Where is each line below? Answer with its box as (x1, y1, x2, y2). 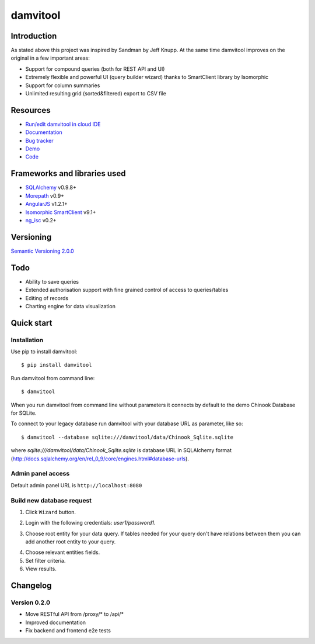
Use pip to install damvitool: (10, 348, 78, 355)
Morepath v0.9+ (25, 192, 64, 199)
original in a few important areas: (10, 54, 90, 61)
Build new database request (10, 496, 92, 504)
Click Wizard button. (25, 508, 76, 515)
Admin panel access (10, 470, 70, 478)
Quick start (10, 318, 52, 328)
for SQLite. (10, 409, 37, 416)
